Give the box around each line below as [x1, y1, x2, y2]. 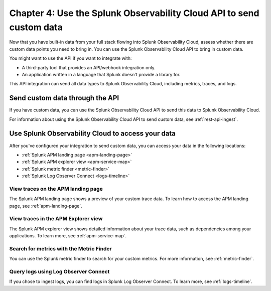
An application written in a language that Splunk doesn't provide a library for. [22, 71, 181, 77]
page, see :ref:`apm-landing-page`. [9, 203, 82, 209]
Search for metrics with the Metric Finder [9, 245, 112, 252]
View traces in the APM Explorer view [9, 215, 103, 222]
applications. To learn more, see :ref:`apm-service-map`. [9, 233, 127, 239]
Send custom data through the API [9, 94, 119, 102]
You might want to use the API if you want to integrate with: [9, 55, 132, 61]
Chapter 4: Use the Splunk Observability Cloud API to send [9, 8, 259, 19]
